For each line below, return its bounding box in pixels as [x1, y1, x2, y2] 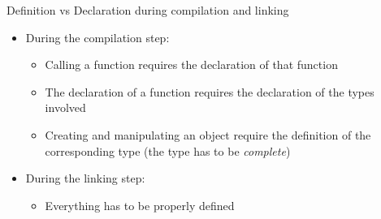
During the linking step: [25, 170, 145, 187]
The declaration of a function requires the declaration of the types [45, 83, 375, 100]
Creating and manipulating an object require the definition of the [45, 126, 371, 143]
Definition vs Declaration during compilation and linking [6, 2, 289, 18]
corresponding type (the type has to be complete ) [45, 142, 291, 159]
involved [45, 99, 86, 116]
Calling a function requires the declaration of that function [45, 56, 338, 73]
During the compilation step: [25, 28, 170, 45]
